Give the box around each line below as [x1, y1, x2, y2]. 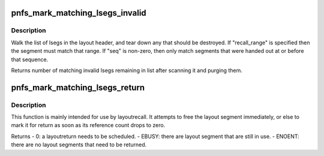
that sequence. [11, 56, 49, 63]
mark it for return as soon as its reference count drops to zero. [11, 122, 166, 129]
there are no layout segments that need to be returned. [11, 141, 147, 148]
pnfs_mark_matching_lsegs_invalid [11, 8, 146, 18]
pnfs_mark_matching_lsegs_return [11, 82, 145, 92]
